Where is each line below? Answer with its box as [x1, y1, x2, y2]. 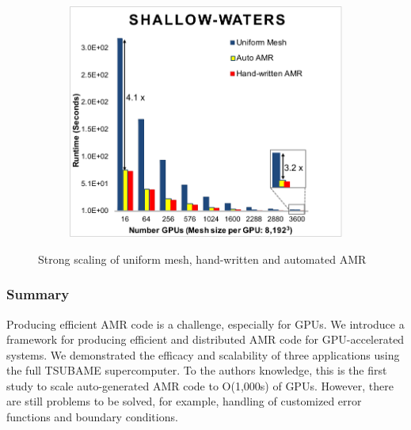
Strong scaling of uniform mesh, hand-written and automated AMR [38, 250, 367, 267]
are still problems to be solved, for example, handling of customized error [6, 393, 362, 409]
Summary [6, 284, 70, 304]
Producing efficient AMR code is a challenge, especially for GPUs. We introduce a [6, 315, 405, 332]
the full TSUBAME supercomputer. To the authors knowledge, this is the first [6, 362, 387, 379]
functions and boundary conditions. [6, 409, 178, 425]
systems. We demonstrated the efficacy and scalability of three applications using [6, 346, 400, 363]
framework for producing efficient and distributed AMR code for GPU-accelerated [6, 331, 405, 348]
